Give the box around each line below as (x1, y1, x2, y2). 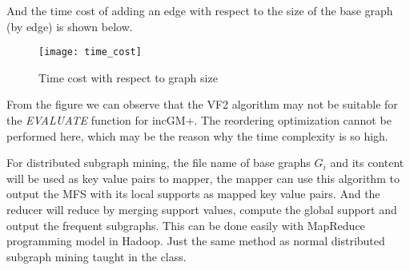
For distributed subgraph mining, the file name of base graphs (6, 154, 311, 171)
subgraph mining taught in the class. (6, 248, 187, 264)
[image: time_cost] (38, 46, 142, 58)
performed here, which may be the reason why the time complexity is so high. (6, 127, 388, 144)
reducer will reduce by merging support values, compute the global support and (6, 201, 397, 217)
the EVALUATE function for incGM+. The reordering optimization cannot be (6, 112, 392, 129)
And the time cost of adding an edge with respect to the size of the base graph (6, 2, 393, 18)
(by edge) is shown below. (6, 18, 133, 34)
